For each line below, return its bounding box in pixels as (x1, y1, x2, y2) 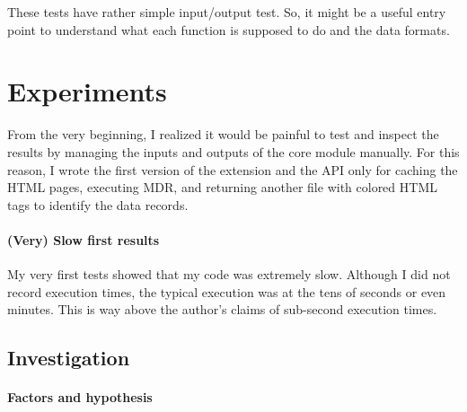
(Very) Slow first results (7, 230, 160, 249)
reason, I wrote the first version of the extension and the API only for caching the (7, 160, 458, 179)
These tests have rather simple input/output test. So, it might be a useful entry (7, 3, 446, 21)
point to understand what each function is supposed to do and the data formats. (7, 20, 450, 39)
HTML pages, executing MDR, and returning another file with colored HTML (7, 178, 437, 197)
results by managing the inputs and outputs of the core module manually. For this (7, 142, 460, 161)
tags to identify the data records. (7, 195, 189, 214)
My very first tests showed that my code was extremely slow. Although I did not (7, 265, 451, 284)
